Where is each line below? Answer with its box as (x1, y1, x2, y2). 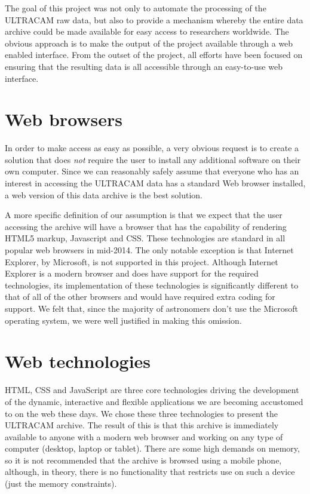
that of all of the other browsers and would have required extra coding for (5, 290, 275, 303)
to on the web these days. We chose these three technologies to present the (5, 407, 278, 419)
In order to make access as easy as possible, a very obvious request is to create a (5, 142, 299, 154)
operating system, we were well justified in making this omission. (5, 314, 242, 326)
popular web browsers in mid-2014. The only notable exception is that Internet (5, 244, 294, 256)
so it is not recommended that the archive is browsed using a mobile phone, (5, 453, 282, 466)
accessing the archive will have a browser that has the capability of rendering (5, 220, 287, 232)
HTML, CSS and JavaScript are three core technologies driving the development (5, 383, 299, 396)
